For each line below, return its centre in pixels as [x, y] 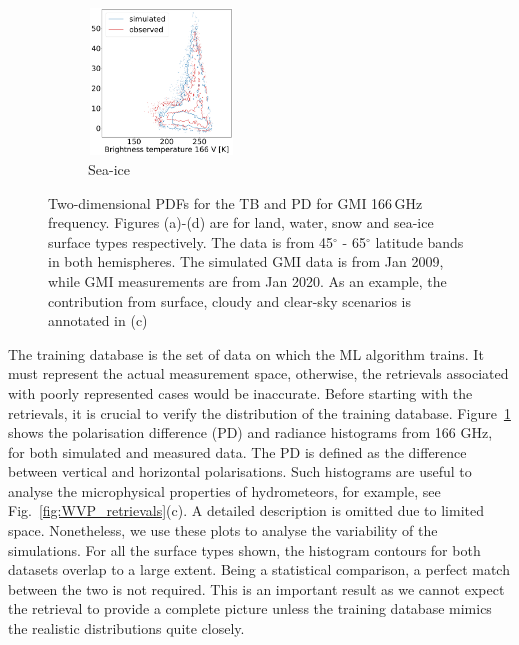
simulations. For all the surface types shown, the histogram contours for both [244, 549]
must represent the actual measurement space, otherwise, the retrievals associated [258, 373]
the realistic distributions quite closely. [126, 628]
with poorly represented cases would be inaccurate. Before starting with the [240, 392]
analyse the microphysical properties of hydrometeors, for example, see [224, 490]
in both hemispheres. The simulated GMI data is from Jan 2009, [246, 261]
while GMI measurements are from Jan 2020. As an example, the [247, 280]
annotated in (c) [98, 320]
